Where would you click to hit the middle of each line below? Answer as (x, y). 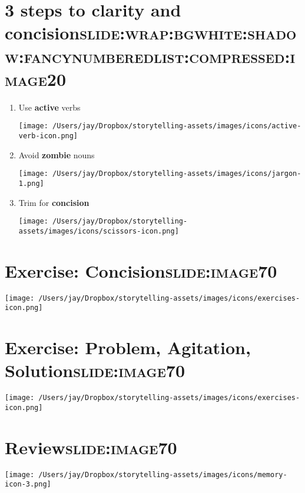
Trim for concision (54, 202)
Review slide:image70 (91, 447)
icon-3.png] (28, 484)
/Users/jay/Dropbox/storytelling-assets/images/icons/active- (177, 126)
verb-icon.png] (48, 136)
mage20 (35, 79)
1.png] (31, 183)
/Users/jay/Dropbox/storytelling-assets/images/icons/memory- (163, 474)
